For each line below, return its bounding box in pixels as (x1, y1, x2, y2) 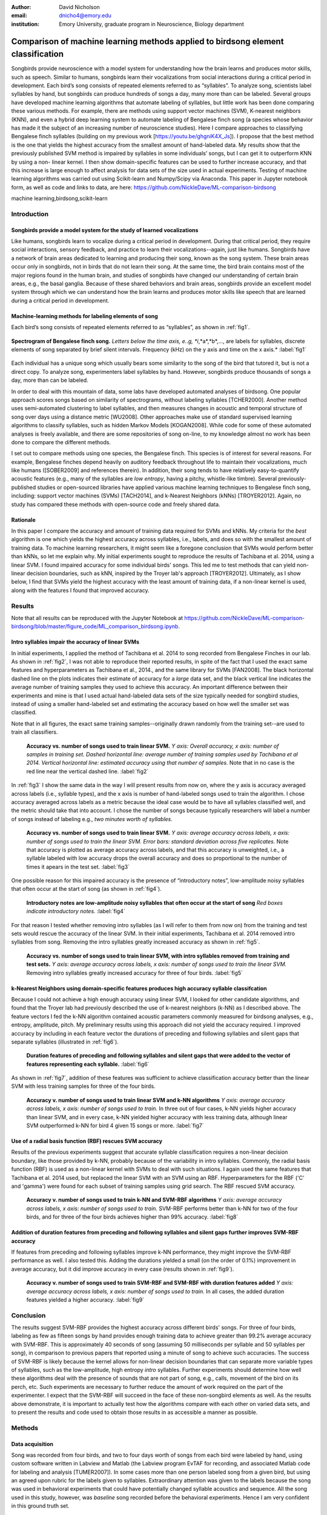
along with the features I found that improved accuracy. (11, 587, 150, 594)
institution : (11, 20, 40, 27)
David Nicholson (59, 4, 100, 10)
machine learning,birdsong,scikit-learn (11, 195, 108, 202)
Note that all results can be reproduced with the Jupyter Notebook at (11, 614, 183, 621)
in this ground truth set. (11, 1502, 70, 1510)
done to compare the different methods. (11, 438, 111, 445)
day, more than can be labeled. (11, 376, 89, 384)
